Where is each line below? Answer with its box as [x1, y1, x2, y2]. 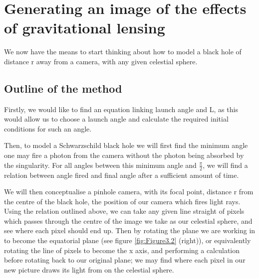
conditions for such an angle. [4, 123, 92, 134]
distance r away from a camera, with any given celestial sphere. [4, 56, 198, 66]
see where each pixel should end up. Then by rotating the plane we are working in [4, 225, 256, 236]
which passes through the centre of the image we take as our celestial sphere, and [4, 215, 253, 226]
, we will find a [203, 159, 248, 170]
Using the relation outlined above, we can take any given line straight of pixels [4, 206, 245, 216]
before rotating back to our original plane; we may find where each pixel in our [4, 255, 246, 265]
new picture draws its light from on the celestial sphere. [4, 264, 174, 275]
